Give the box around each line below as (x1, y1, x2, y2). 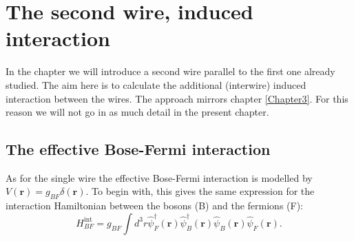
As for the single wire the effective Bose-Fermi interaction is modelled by (6, 170, 313, 185)
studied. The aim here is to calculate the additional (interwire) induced (6, 77, 306, 92)
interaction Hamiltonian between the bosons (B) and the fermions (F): (6, 198, 303, 213)
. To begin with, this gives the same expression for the (85, 184, 315, 198)
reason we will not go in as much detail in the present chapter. (6, 105, 269, 119)
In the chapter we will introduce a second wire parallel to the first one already (6, 64, 335, 78)
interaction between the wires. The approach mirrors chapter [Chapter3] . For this (6, 91, 348, 105)
